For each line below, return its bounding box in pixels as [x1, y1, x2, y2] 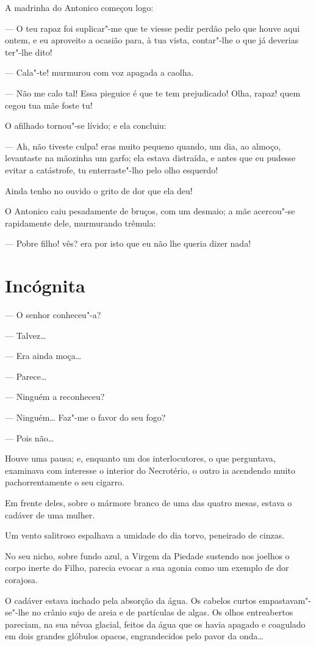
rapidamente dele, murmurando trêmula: [5, 216, 156, 229]
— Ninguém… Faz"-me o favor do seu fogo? [5, 411, 166, 423]
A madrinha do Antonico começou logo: [5, 1, 154, 13]
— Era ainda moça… [5, 349, 82, 362]
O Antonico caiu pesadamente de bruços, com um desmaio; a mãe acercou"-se [5, 205, 295, 217]
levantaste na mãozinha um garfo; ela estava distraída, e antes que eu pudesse [5, 151, 296, 164]
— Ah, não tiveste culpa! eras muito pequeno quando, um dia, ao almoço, [5, 139, 281, 152]
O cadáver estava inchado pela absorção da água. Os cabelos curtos [5, 593, 256, 606]
